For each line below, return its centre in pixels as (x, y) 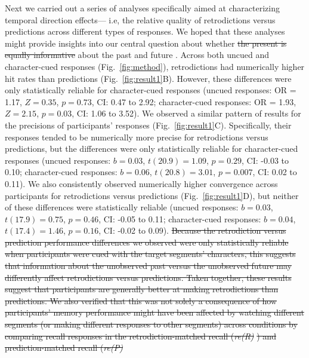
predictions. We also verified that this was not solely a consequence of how (141, 300)
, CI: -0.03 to (265, 160)
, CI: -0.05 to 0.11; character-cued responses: (180, 218)
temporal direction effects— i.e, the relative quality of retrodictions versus (140, 19)
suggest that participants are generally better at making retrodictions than (142, 289)
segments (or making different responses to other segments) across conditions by (151, 324)
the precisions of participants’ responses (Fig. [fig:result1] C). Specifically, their (148, 125)
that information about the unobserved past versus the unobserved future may (148, 266)
